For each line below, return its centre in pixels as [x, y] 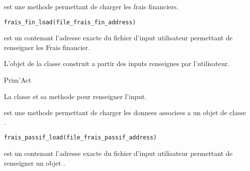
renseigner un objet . [35, 162]
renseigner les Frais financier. [47, 47]
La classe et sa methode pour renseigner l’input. [75, 96]
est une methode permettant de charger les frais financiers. [91, 6]
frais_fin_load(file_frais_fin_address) [70, 22]
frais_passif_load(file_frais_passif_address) [80, 138]
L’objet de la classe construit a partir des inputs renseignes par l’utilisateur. [117, 63]
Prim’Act [18, 80]
